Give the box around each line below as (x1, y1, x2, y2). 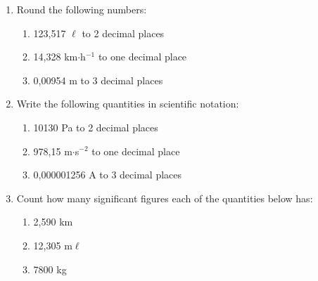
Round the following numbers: (16, 2, 147, 16)
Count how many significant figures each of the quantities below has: (16, 190, 313, 205)
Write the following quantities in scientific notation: (16, 96, 239, 111)
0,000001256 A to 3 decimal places (33, 167, 182, 182)
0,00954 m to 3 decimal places (33, 72, 163, 87)
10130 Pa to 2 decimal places (33, 119, 158, 134)
